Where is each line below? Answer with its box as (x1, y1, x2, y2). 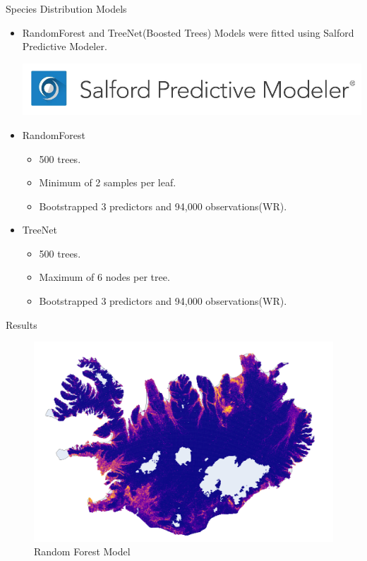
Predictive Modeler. (22, 39, 107, 54)
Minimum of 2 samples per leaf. (39, 175, 176, 190)
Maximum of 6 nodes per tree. (39, 270, 170, 284)
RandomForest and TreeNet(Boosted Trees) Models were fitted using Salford (22, 25, 354, 40)
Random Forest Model (34, 544, 131, 559)
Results (6, 317, 37, 332)
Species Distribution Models (6, 1, 127, 16)
